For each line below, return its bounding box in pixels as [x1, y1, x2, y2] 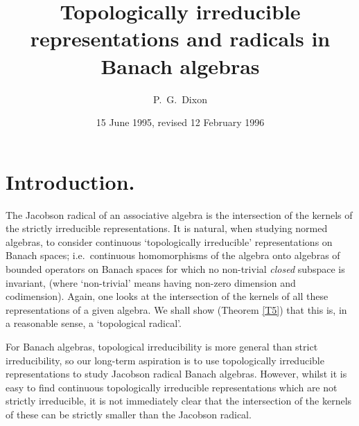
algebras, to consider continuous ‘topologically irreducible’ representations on [6, 234, 333, 249]
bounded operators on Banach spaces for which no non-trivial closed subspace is [6, 262, 345, 276]
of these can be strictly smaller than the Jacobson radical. [6, 407, 252, 421]
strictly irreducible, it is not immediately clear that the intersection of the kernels [6, 393, 352, 408]
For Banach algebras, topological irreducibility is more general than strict [6, 339, 318, 353]
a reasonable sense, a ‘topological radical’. [6, 316, 182, 330]
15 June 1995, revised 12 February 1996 [96, 115, 265, 130]
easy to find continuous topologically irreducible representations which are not [6, 380, 338, 394]
